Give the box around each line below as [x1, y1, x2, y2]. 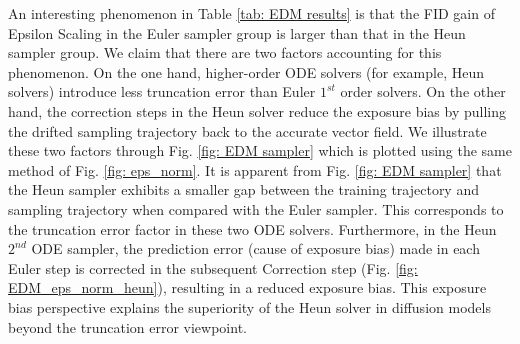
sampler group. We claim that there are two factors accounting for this [8, 42, 442, 63]
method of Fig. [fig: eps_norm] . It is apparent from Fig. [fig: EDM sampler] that [8, 159, 502, 180]
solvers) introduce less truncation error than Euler [8, 81, 316, 102]
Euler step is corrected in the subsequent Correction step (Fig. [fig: [8, 257, 418, 278]
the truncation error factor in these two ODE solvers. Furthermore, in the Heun [8, 218, 497, 239]
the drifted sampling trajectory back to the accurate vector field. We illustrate [8, 120, 487, 141]
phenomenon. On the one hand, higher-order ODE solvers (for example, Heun [8, 61, 484, 82]
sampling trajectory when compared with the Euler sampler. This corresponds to [8, 198, 504, 219]
